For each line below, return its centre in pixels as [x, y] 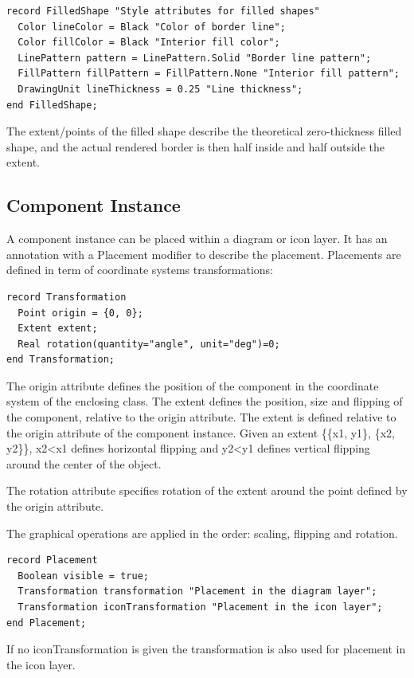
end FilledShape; [52, 105]
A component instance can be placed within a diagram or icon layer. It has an [197, 239]
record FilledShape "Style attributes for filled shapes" [163, 11]
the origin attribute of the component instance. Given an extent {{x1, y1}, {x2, [201, 432]
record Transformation [66, 297]
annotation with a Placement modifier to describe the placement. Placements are [204, 254]
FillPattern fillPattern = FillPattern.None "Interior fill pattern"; [209, 74]
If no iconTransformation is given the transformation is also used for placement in [206, 649]
